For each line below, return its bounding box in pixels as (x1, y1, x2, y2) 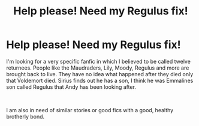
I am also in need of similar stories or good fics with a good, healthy (6, 106, 174, 113)
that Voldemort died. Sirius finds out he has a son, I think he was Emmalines (6, 77, 194, 84)
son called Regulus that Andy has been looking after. (6, 83, 137, 91)
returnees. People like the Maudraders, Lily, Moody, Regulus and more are (6, 64, 189, 71)
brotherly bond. (6, 113, 45, 120)
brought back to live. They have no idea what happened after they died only (6, 70, 194, 77)
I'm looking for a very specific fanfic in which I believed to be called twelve (6, 58, 191, 65)
